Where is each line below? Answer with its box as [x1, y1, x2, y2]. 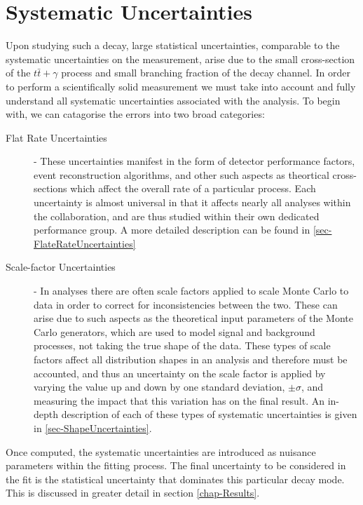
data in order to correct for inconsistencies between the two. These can [34, 297, 338, 311]
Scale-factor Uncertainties [6, 260, 116, 274]
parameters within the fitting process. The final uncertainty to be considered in [6, 458, 346, 473]
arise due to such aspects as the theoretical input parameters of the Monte [34, 311, 353, 325]
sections [34, 181, 67, 196]
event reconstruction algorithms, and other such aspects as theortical [34, 167, 329, 182]
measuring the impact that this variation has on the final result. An [34, 393, 325, 408]
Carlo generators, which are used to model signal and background [34, 324, 315, 339]
